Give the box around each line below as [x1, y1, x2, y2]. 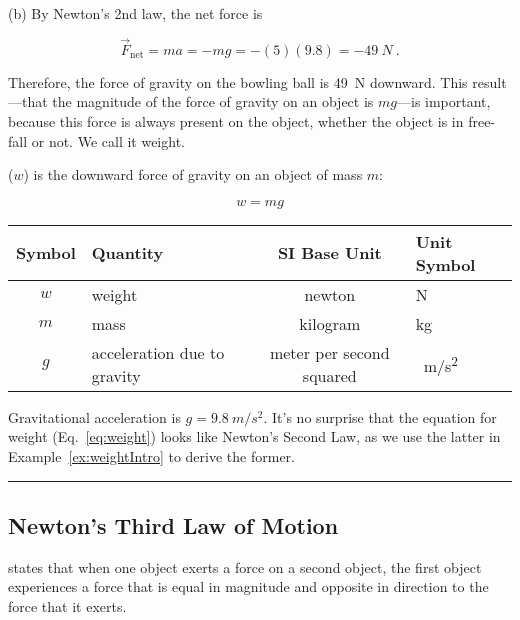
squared [302, 363, 357, 387]
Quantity [91, 241, 164, 265]
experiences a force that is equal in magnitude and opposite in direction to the [8, 576, 489, 597]
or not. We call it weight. [31, 130, 185, 151]
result [472, 71, 507, 92]
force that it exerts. [8, 595, 127, 616]
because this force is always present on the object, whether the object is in [8, 111, 464, 131]
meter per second [269, 340, 390, 364]
